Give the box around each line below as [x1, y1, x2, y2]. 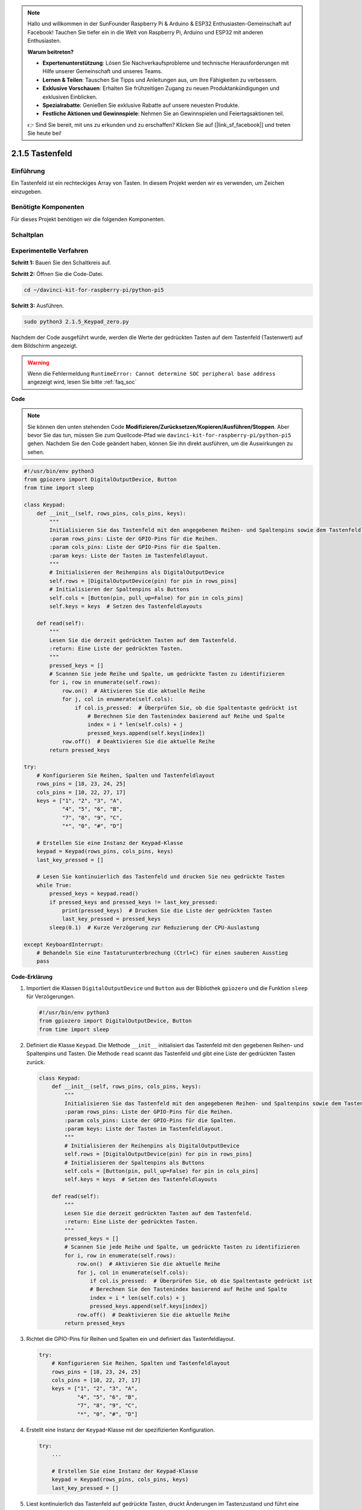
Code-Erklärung [11, 973, 53, 981]
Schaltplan [11, 230, 44, 239]
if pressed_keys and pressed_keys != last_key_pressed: [49, 899, 218, 905]
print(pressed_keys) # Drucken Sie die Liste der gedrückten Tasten [62, 907, 273, 914]
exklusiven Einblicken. [42, 93, 98, 100]
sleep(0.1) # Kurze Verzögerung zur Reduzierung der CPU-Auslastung [49, 924, 259, 931]
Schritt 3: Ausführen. [11, 302, 65, 309]
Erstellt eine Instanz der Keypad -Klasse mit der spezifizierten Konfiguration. [26, 1426, 215, 1433]
